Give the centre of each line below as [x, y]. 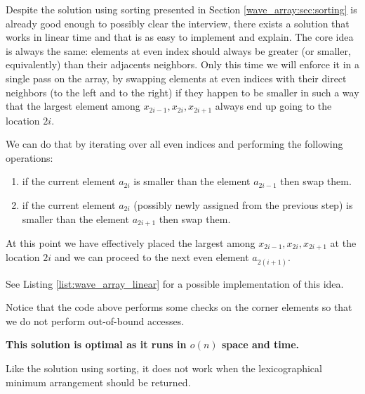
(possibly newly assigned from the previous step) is [243, 204]
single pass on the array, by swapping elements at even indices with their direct [176, 78]
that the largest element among [73, 106]
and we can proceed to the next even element [152, 257]
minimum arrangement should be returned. [98, 382]
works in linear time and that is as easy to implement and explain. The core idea [180, 37]
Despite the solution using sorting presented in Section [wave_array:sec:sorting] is [181, 9]
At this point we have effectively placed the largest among [131, 243]
